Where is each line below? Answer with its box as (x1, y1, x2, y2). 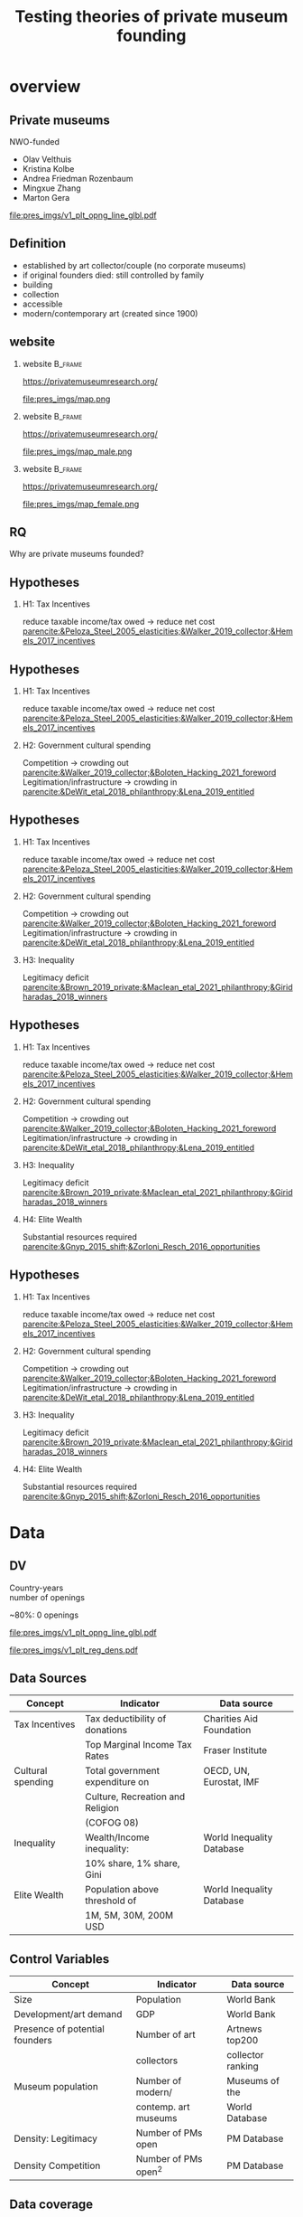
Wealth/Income (85, 1831, 151, 1844)
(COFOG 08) (85, 1816, 140, 1829)
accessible (22, 298, 63, 309)
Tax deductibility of (85, 1712, 167, 1725)
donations (85, 1724, 128, 1737)
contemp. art (135, 2100, 190, 2113)
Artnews (226, 2023, 263, 2035)
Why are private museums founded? (9, 549, 144, 560)
